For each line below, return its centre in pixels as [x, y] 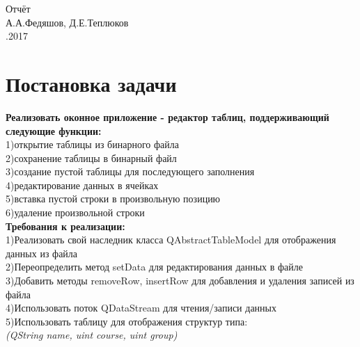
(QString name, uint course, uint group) [92, 335]
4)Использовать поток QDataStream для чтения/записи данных [141, 308]
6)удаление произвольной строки [75, 212]
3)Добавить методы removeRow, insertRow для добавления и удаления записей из [180, 281]
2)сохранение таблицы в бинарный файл [91, 158]
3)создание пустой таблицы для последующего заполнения [130, 171]
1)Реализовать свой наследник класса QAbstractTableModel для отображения [171, 240]
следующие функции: [54, 130]
